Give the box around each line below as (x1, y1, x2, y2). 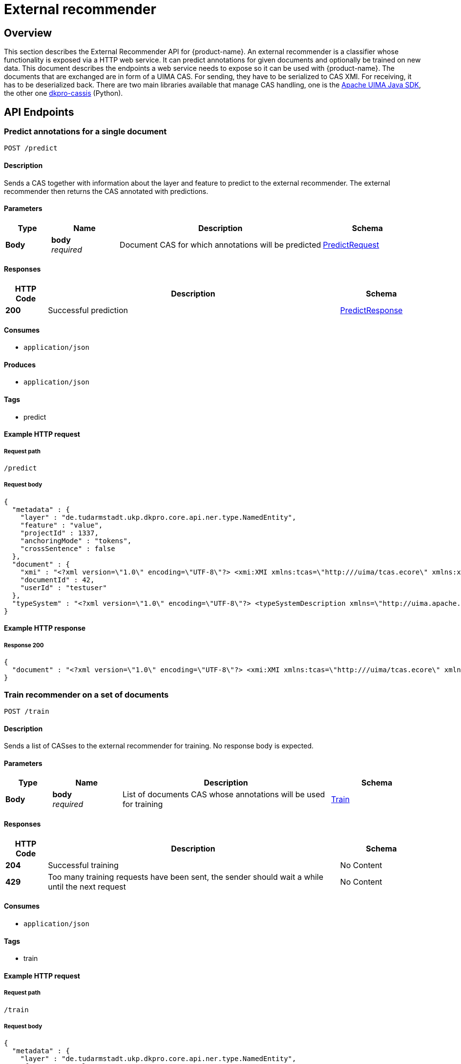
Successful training (48, 860, 119, 870)
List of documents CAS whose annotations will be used (123, 789, 325, 800)
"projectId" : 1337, (20, 529, 99, 537)
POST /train (4, 707, 49, 716)
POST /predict (4, 144, 58, 152)
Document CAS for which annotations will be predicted (120, 239, 321, 250)
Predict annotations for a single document (4, 127, 167, 137)
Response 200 (4, 641, 44, 649)
